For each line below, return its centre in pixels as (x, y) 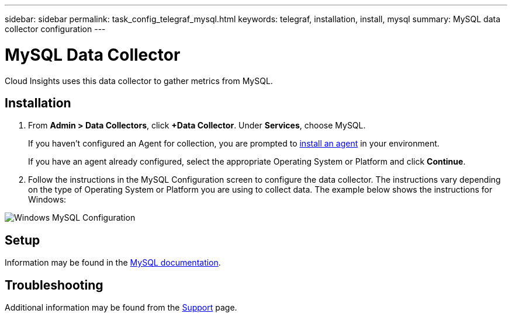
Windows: (47, 200)
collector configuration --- (55, 29)
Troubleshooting (54, 285)
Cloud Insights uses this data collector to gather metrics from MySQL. (139, 81)
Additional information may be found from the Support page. (121, 308)
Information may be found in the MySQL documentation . (113, 263)
